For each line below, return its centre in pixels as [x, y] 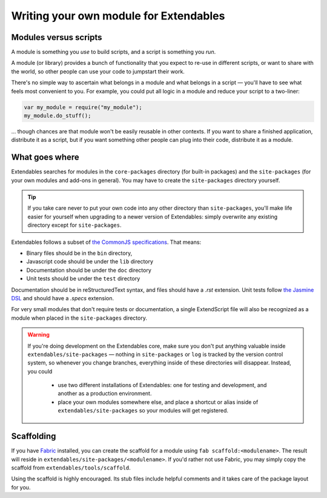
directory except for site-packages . [74, 225]
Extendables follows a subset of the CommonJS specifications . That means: [106, 242]
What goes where [45, 157]
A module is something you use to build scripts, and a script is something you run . [114, 52]
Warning [38, 335]
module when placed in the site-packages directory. [79, 318]
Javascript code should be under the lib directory [90, 261]
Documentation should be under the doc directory [89, 270]
